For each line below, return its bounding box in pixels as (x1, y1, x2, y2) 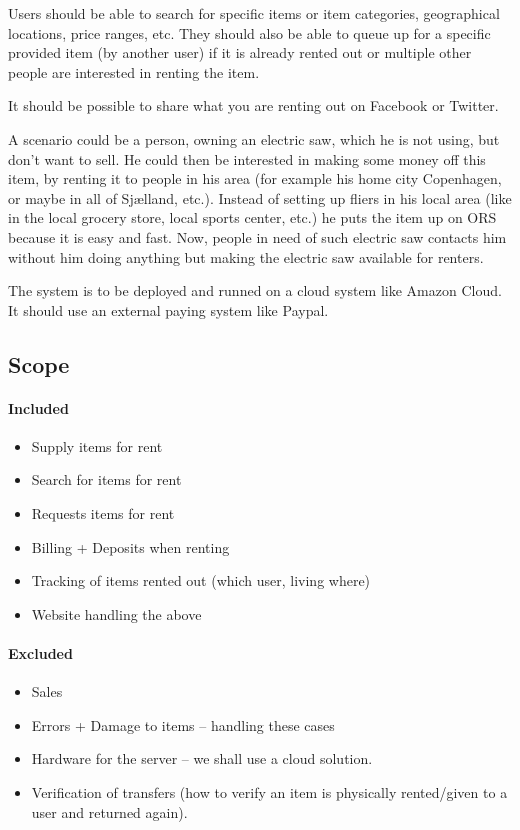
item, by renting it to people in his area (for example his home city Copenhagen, (8, 168, 502, 189)
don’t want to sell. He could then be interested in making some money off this (8, 148, 486, 169)
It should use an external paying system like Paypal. (8, 299, 329, 320)
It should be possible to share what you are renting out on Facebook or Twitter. (8, 95, 499, 116)
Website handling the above (31, 603, 202, 624)
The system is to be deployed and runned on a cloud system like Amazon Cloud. (8, 280, 502, 301)
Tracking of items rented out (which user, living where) (31, 570, 371, 591)
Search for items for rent (31, 469, 182, 490)
